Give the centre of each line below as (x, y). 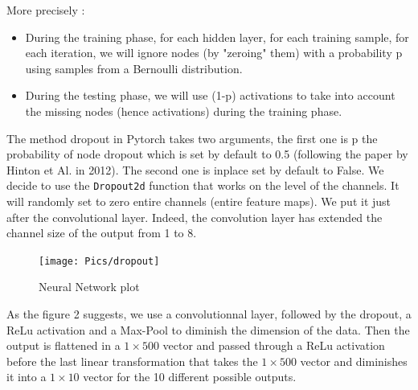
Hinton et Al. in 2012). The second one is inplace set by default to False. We (195, 169)
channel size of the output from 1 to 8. (102, 233)
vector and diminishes (354, 361)
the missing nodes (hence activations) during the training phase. (184, 111)
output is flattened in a (64, 345)
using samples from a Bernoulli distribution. (134, 68)
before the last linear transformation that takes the (132, 361)
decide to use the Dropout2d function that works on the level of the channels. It (203, 185)
